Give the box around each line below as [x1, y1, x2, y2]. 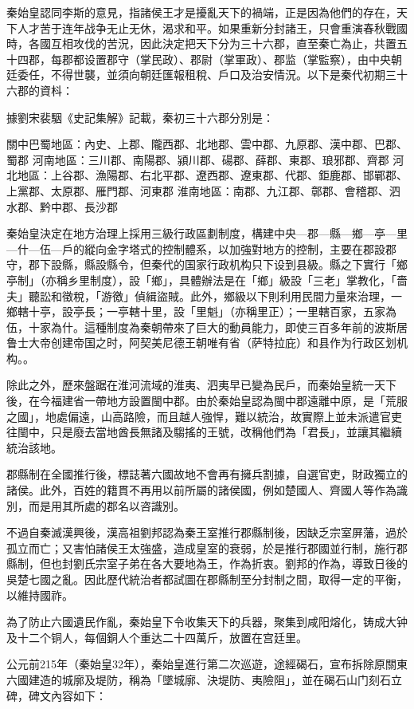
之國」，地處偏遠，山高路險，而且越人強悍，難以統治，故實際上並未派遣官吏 [6, 408, 402, 424]
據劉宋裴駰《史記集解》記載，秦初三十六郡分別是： [6, 108, 274, 125]
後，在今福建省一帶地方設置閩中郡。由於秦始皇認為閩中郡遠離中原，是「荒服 [6, 392, 408, 409]
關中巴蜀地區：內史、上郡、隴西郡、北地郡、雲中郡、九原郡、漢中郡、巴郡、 [6, 136, 408, 152]
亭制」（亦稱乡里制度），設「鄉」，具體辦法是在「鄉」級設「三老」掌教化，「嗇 [6, 271, 408, 288]
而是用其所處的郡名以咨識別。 [28, 497, 185, 514]
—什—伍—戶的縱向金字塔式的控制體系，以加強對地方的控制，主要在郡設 [6, 240, 385, 257]
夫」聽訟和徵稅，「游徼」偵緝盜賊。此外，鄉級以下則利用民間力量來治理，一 [6, 287, 402, 304]
